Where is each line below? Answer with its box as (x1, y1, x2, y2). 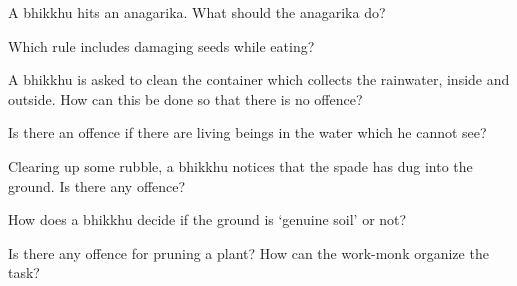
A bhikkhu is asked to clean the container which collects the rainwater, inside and (8, 69, 510, 90)
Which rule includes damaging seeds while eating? (8, 35, 315, 56)
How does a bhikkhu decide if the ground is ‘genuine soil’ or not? (8, 209, 407, 230)
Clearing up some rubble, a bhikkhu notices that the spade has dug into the (8, 155, 473, 176)
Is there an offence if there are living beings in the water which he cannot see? (8, 122, 487, 143)
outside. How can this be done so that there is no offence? (8, 88, 363, 109)
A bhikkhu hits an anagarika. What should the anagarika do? (8, 2, 386, 22)
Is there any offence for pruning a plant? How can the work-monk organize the (8, 242, 489, 263)
